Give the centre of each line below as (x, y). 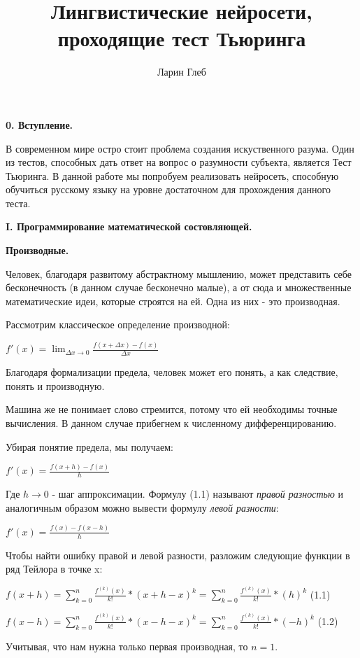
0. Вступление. (39, 124)
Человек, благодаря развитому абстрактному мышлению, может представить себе (179, 273)
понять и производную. (55, 385)
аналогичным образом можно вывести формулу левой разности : (142, 507)
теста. (18, 203)
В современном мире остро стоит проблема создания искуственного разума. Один (180, 148)
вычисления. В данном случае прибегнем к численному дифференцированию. (171, 422)
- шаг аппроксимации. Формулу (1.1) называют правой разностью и (197, 494)
